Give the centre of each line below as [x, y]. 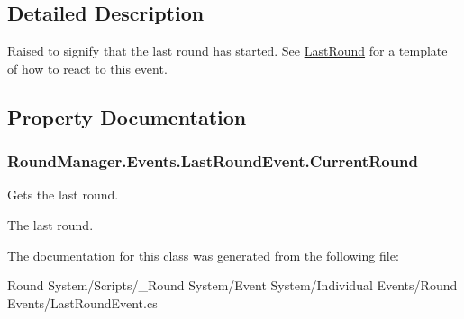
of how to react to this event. [87, 68]
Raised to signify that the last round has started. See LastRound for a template [227, 51]
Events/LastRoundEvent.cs [82, 302]
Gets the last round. [63, 195]
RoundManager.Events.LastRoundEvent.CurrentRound [213, 161]
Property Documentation [127, 116]
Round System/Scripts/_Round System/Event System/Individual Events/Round [232, 285]
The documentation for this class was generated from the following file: [203, 255]
